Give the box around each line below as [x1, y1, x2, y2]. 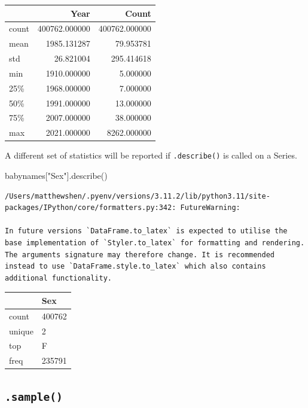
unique [9, 324, 33, 337]
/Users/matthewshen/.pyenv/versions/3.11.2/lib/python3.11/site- [5, 191, 270, 200]
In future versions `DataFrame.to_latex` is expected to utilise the [5, 227, 288, 236]
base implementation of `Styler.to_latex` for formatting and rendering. [5, 238, 305, 247]
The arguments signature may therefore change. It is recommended [5, 250, 275, 259]
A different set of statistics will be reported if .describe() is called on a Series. [5, 149, 297, 162]
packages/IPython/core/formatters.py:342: [5, 203, 176, 212]
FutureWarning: [180, 203, 240, 212]
